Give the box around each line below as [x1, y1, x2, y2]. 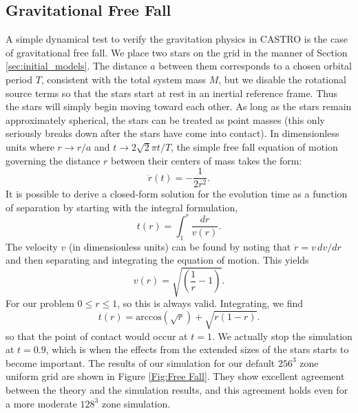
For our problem [6, 296, 74, 310]
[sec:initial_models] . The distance [6, 59, 147, 73]
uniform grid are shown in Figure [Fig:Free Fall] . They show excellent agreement [6, 369, 345, 383]
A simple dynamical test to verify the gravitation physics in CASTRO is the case [6, 32, 348, 46]
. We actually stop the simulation [211, 328, 352, 343]
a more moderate [6, 396, 77, 410]
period [6, 72, 32, 86]
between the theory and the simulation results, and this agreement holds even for [6, 382, 348, 396]
